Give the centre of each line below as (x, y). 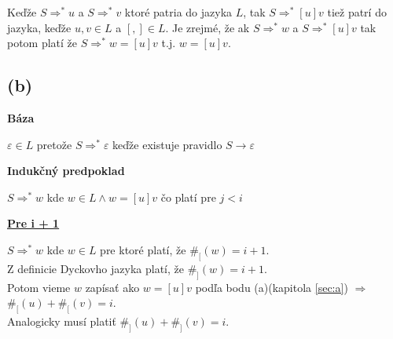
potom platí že (42, 43)
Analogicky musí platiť (62, 321)
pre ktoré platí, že (143, 249)
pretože (54, 144)
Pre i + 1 (33, 223)
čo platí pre (188, 197)
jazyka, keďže (39, 27)
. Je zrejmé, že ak (208, 27)
